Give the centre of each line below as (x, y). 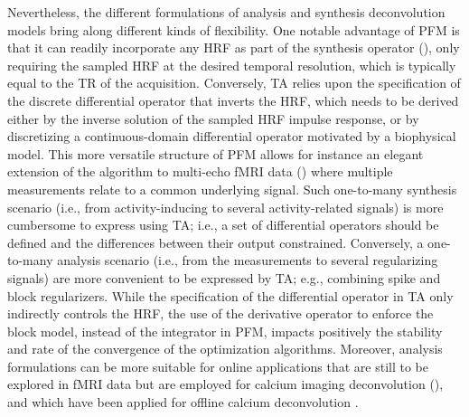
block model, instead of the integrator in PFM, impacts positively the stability (225, 331)
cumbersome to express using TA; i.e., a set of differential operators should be (223, 225)
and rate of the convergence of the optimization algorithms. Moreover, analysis (225, 349)
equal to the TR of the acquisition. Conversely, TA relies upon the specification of (234, 83)
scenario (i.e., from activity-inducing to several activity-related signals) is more (225, 207)
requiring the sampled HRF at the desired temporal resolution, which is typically (232, 65)
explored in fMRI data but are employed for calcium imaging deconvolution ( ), (225, 384)
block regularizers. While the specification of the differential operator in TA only (230, 295)
